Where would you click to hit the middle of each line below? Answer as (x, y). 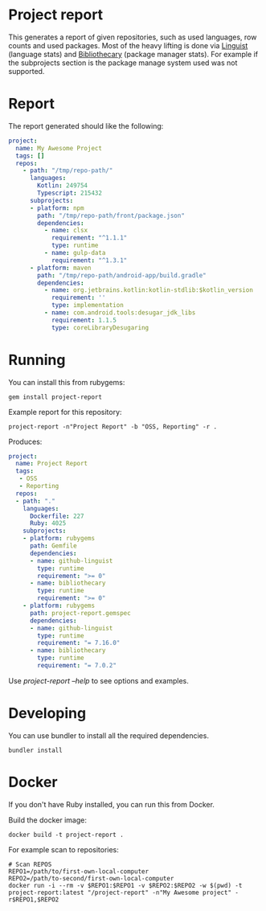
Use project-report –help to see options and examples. (98, 680)
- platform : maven (60, 268)
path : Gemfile (53, 546)
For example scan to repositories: (63, 849)
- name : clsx (66, 231)
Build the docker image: (47, 820)
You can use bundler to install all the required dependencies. (108, 735)
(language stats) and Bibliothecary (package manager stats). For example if (133, 54)
